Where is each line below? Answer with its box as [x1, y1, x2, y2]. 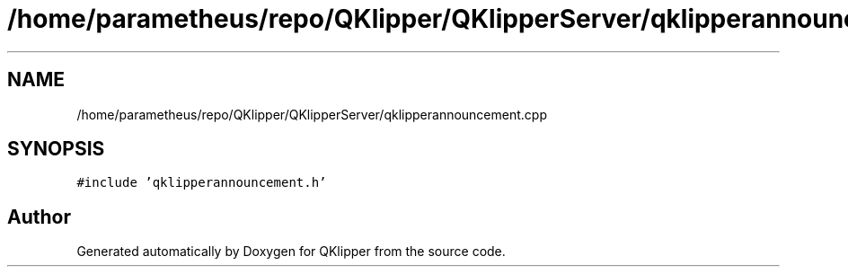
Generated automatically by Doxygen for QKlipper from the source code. [76, 243, 506, 260]
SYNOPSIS [7, 137, 105, 161]
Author [7, 205, 71, 228]
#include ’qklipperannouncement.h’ [76, 175, 327, 190]
